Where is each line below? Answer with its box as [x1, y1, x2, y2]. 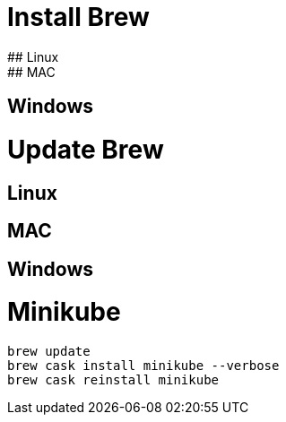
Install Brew [7, 2, 150, 32]
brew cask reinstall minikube [7, 373, 220, 388]
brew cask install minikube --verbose [7, 358, 280, 374]
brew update [7, 344, 91, 359]
